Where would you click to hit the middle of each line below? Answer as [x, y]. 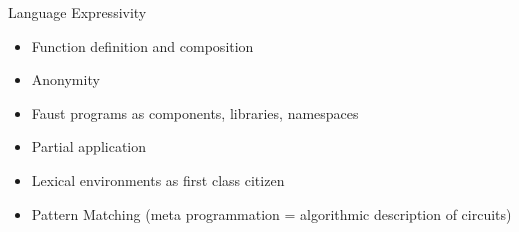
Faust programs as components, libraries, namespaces [195, 112]
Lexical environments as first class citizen [158, 179]
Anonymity [65, 79]
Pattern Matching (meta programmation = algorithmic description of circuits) [271, 213]
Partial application [89, 146]
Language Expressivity [77, 12]
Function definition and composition [142, 45]
